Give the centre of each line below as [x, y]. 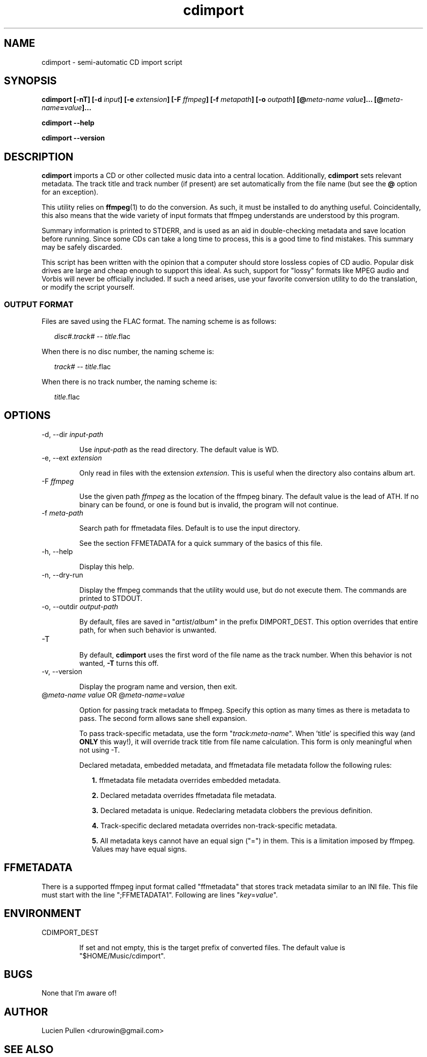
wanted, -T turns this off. [119, 663]
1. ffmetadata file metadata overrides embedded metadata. [186, 780]
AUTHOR [26, 1012]
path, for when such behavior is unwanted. [148, 630]
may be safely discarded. [82, 247]
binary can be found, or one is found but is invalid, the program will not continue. [209, 504]
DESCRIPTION [39, 157]
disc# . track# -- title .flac [92, 337]
